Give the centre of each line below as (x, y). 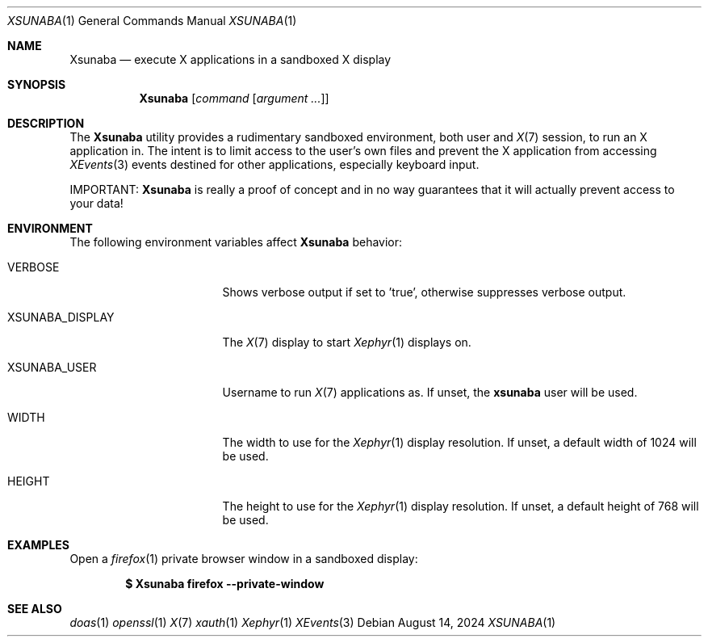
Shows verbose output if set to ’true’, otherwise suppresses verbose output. (424, 292)
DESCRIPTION (46, 123)
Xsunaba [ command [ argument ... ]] (234, 98)
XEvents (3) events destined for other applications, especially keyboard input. (274, 164)
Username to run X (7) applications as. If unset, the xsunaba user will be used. (430, 392)
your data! (96, 203)
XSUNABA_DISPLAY (61, 317)
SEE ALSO (35, 609)
